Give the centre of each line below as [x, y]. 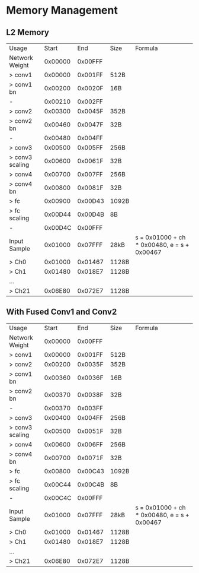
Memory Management [62, 10]
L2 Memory [28, 32]
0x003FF [90, 408]
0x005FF [90, 148]
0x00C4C [58, 498]
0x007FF [90, 174]
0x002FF [90, 102]
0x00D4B [91, 214]
